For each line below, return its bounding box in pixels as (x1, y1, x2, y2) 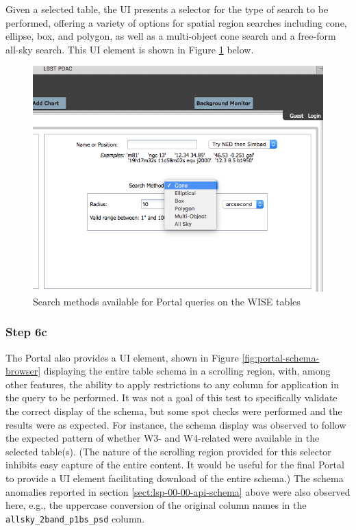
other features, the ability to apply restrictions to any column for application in (5, 377, 339, 391)
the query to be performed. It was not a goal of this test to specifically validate (5, 390, 338, 405)
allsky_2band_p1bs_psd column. (5, 511, 145, 525)
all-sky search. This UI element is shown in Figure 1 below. (5, 42, 254, 56)
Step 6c (5, 323, 47, 340)
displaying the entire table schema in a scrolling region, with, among (43, 364, 331, 378)
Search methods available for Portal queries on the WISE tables (33, 294, 301, 308)
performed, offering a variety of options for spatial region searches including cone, (5, 15, 347, 29)
